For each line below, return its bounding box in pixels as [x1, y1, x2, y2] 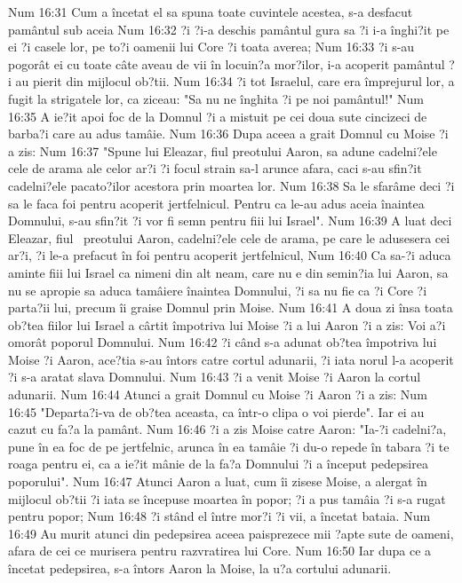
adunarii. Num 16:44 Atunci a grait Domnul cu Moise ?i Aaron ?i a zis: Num [8, 385, 427, 404]
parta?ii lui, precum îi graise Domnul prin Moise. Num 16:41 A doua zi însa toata [8, 298, 453, 317]
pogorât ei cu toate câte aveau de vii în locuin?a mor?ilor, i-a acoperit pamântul [8, 54, 445, 73]
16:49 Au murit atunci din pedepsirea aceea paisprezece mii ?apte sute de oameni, [8, 524, 454, 542]
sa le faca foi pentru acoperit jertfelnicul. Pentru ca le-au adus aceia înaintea [8, 193, 425, 212]
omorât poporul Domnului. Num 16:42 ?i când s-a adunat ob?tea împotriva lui [8, 333, 437, 351]
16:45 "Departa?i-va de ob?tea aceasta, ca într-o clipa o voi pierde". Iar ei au [8, 402, 425, 421]
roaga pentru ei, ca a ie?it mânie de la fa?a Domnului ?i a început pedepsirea [8, 454, 428, 473]
